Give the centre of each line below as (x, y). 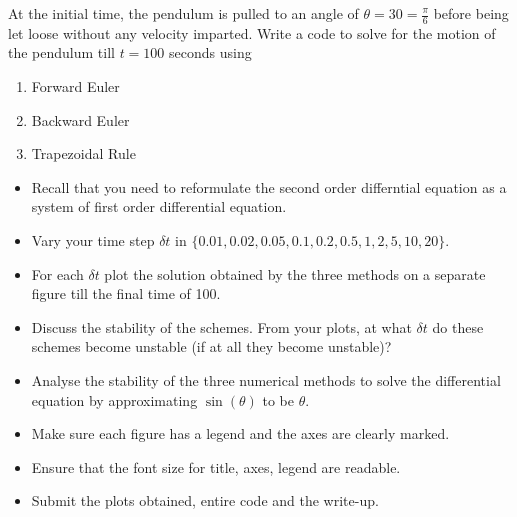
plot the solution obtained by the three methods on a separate (295, 273)
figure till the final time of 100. (126, 293)
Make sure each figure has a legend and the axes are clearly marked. (240, 433)
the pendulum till (61, 52)
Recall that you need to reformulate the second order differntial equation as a (269, 186)
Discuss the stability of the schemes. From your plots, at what (221, 326)
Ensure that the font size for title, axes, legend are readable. (216, 466)
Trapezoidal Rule (83, 153)
